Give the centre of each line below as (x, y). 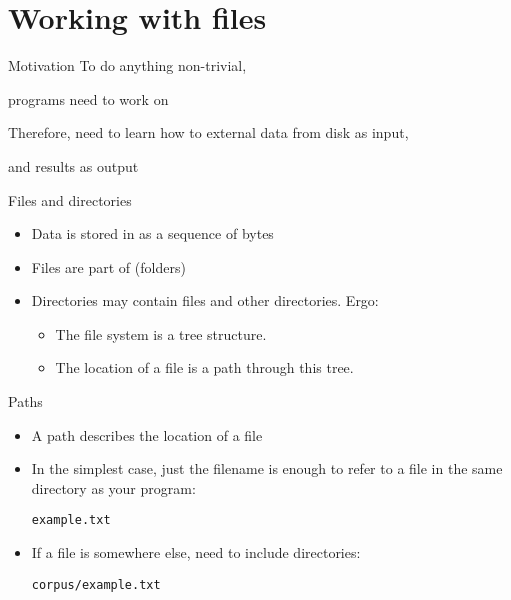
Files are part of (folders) (108, 266)
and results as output (73, 165)
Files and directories (70, 199)
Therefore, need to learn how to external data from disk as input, (208, 132)
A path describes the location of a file (147, 434)
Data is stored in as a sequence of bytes (152, 233)
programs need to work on (88, 98)
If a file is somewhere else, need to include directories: (196, 552)
